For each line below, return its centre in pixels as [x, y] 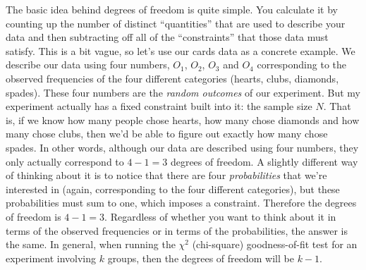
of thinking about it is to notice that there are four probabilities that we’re [166, 175]
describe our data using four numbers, [88, 65]
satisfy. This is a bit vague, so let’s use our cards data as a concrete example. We [181, 50]
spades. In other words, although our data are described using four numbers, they [182, 147]
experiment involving [51, 258]
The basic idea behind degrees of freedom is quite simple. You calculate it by [172, 9]
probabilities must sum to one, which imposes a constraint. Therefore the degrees [181, 203]
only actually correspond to [65, 161]
